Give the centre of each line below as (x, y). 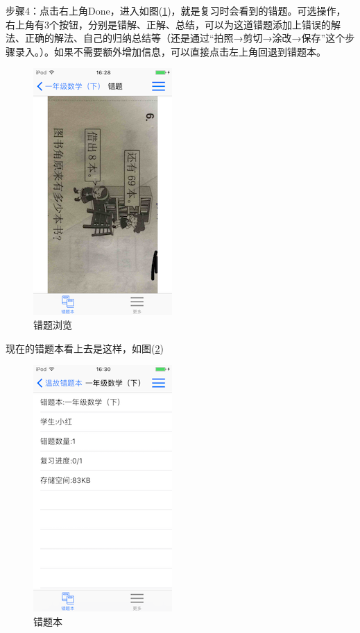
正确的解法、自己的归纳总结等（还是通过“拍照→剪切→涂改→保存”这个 (185, 38)
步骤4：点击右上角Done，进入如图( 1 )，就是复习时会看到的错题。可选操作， (176, 10)
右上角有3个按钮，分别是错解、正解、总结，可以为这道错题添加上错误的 (168, 24)
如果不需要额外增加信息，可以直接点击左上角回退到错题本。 (190, 51)
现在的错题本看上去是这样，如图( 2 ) (85, 348)
